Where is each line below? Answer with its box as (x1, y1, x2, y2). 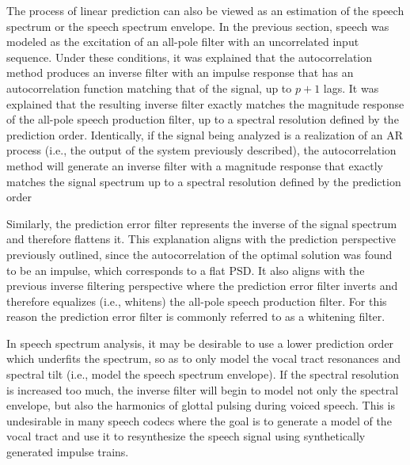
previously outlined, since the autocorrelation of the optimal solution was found (6, 246, 393, 262)
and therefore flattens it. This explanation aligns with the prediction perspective (6, 231, 397, 247)
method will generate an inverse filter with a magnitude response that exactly (6, 157, 383, 173)
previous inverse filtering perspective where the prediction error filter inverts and (6, 277, 398, 294)
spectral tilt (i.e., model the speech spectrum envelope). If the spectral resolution (6, 366, 399, 383)
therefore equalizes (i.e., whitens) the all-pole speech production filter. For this (6, 292, 387, 309)
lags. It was (323, 79, 379, 96)
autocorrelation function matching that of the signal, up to (6, 79, 292, 96)
